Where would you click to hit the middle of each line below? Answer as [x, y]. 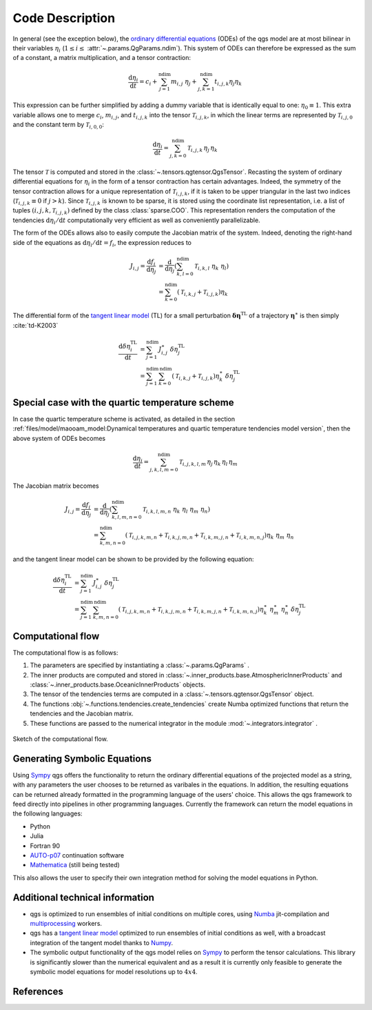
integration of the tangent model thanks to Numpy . [102, 942]
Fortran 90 [45, 846]
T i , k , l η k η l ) [211, 267]
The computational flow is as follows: [65, 653]
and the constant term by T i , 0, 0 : [59, 126]
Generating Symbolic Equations [82, 759]
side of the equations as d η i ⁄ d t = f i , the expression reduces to [102, 243]
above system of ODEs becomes [59, 438]
